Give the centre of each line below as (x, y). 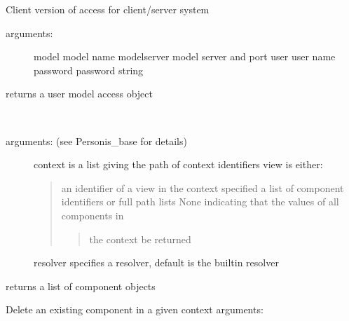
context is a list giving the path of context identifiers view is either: (178, 164)
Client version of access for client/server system (108, 9)
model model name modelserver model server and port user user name (185, 56)
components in (93, 215)
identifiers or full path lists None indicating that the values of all (200, 202)
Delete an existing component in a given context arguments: (135, 309)
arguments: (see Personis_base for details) (96, 141)
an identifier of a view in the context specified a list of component (203, 187)
